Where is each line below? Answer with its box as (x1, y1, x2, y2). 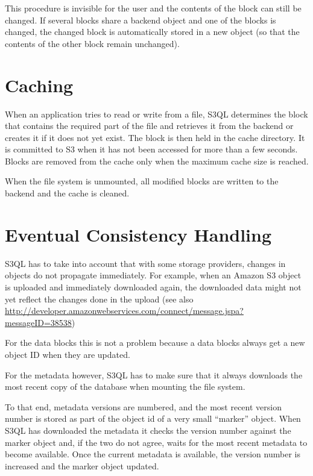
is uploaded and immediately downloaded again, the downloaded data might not (5, 280, 302, 293)
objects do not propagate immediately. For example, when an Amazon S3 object (5, 269, 302, 281)
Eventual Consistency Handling (5, 222, 272, 246)
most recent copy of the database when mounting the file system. (5, 380, 245, 393)
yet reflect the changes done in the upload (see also (5, 292, 194, 305)
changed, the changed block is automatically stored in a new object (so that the (5, 25, 300, 38)
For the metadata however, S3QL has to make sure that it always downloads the (5, 368, 303, 381)
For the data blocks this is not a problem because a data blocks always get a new (5, 336, 305, 349)
